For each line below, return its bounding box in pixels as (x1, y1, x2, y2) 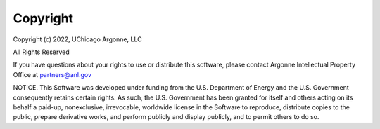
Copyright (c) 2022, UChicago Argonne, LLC (13, 35, 142, 43)
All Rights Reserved (13, 48, 70, 56)
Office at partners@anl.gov (13, 70, 91, 79)
